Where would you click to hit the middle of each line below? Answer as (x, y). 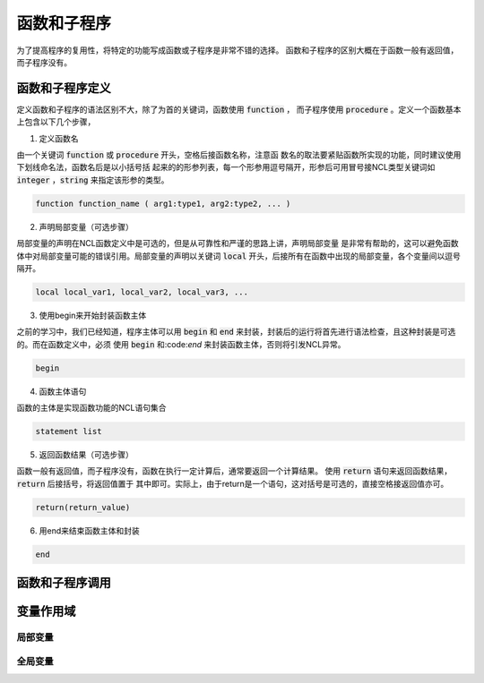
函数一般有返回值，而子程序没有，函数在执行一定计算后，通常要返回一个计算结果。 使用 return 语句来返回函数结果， (234, 471)
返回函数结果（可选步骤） (86, 455)
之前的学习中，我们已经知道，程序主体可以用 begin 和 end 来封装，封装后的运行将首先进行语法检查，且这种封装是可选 (236, 332)
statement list (69, 431)
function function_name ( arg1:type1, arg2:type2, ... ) (163, 203)
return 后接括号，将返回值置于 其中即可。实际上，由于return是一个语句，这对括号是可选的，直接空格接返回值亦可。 (233, 483)
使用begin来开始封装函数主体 (93, 315)
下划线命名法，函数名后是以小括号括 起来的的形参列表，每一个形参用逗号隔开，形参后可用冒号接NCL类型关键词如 (226, 167)
